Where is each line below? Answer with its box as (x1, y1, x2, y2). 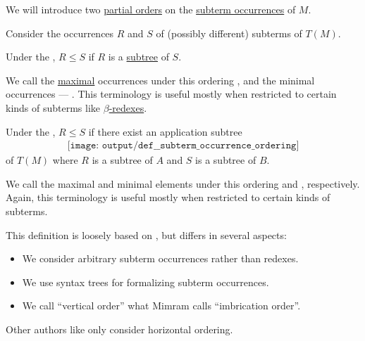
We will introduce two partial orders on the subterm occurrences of (6, 2, 296, 16)
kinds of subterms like (6, 100, 101, 115)
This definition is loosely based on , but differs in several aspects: (6, 227, 287, 242)
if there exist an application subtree (88, 124, 242, 139)
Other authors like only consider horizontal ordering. (6, 321, 233, 336)
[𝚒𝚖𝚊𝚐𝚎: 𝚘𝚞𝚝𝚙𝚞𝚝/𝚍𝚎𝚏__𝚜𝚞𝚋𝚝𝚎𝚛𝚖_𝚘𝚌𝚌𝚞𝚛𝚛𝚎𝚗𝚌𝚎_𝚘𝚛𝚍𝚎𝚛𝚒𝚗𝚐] (67, 141, 299, 151)
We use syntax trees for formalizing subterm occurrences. (22, 274, 269, 289)
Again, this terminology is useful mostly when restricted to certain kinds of (6, 190, 330, 205)
